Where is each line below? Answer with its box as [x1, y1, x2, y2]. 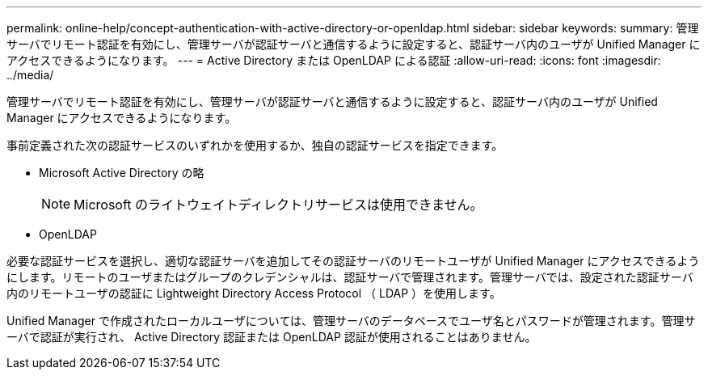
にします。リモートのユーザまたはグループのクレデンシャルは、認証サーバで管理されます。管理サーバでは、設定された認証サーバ [6, 270, 693, 284]
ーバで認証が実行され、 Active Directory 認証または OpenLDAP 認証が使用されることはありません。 [6, 330, 537, 344]
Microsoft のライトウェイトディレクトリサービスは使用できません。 [74, 196, 483, 213]
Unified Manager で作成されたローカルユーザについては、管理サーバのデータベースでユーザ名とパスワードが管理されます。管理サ [6, 314, 696, 327]
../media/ [6, 68, 54, 82]
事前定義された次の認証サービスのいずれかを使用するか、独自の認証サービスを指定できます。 [6, 138, 504, 152]
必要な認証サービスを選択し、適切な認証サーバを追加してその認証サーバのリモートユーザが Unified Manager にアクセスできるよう [6, 254, 700, 268]
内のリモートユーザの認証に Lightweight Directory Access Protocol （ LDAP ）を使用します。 [6, 286, 501, 300]
